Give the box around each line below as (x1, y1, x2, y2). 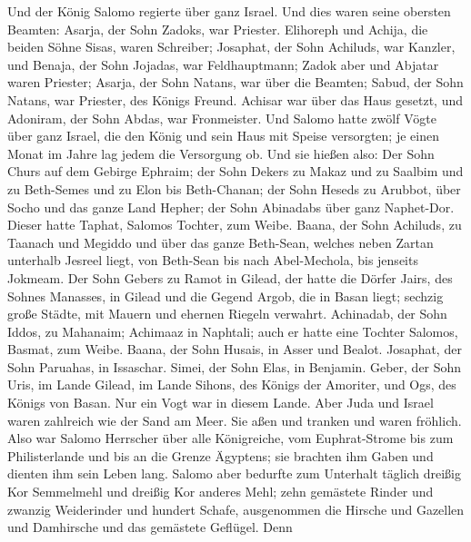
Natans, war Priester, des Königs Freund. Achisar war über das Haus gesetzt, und (7, 90, 463, 109)
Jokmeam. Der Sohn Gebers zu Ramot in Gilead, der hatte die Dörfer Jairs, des (7, 268, 453, 287)
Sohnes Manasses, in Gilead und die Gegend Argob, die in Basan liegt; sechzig (7, 286, 444, 305)
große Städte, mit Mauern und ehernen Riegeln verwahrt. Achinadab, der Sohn (7, 304, 447, 323)
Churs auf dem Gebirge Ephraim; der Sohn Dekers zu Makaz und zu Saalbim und (7, 162, 464, 181)
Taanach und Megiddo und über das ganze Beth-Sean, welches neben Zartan (7, 232, 434, 251)
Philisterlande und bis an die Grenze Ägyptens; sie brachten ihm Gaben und (7, 446, 434, 465)
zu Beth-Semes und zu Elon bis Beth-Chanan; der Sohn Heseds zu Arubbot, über (7, 179, 461, 198)
